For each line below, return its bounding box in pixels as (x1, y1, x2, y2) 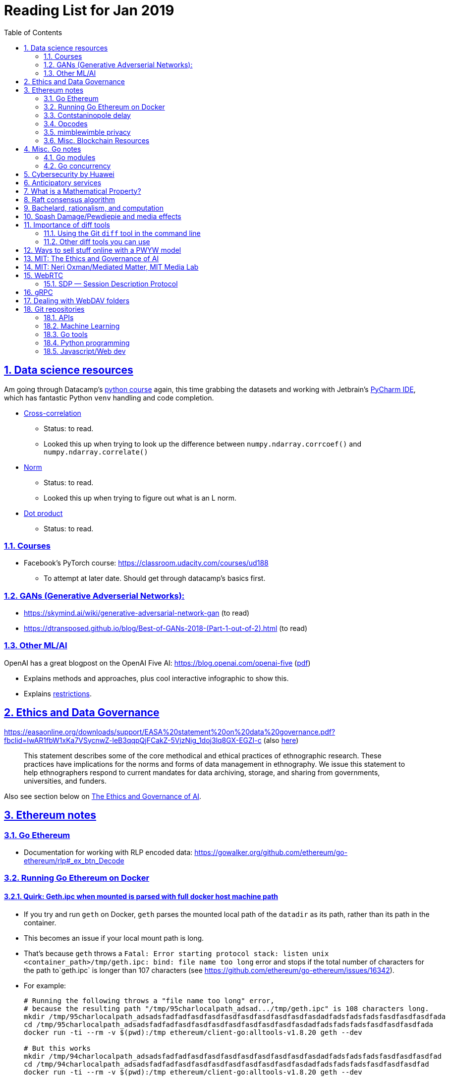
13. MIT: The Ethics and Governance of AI (24, 254, 159, 263)
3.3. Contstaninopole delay (44, 111, 131, 119)
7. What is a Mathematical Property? (24, 186, 141, 195)
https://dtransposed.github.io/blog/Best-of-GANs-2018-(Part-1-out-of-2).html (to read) (24, 624, 308, 633)
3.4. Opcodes (44, 119, 88, 128)
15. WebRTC (24, 271, 63, 280)
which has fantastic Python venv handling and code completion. (4, 393, 214, 402)
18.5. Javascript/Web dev (44, 346, 126, 355)
